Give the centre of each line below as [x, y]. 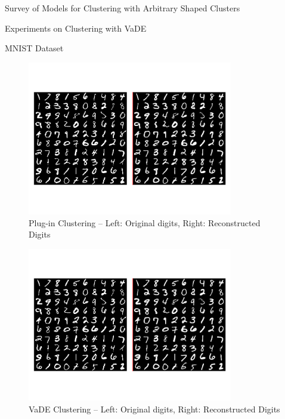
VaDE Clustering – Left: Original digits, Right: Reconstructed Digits [154, 409]
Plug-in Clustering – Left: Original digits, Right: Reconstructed [145, 222]
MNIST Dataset [34, 48]
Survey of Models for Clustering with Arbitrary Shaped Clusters [123, 8]
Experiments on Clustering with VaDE [76, 28]
